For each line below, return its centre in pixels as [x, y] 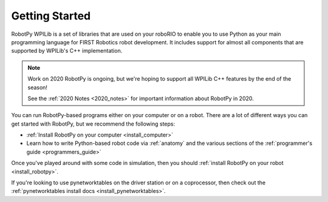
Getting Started [51, 16]
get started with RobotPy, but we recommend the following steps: [93, 124]
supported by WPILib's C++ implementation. [67, 51]
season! [38, 87]
